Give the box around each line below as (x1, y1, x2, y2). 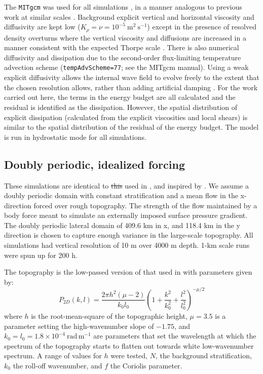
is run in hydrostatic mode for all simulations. (4, 131, 146, 142)
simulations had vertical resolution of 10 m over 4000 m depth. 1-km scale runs (4, 240, 250, 250)
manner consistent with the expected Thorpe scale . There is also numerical (4, 42, 239, 53)
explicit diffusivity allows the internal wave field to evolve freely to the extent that (4, 72, 259, 83)
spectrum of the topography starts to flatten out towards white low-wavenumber (4, 340, 254, 351)
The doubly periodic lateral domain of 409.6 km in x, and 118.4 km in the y (4, 219, 241, 230)
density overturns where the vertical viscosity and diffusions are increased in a (4, 32, 246, 43)
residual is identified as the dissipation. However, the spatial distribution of (4, 101, 237, 112)
